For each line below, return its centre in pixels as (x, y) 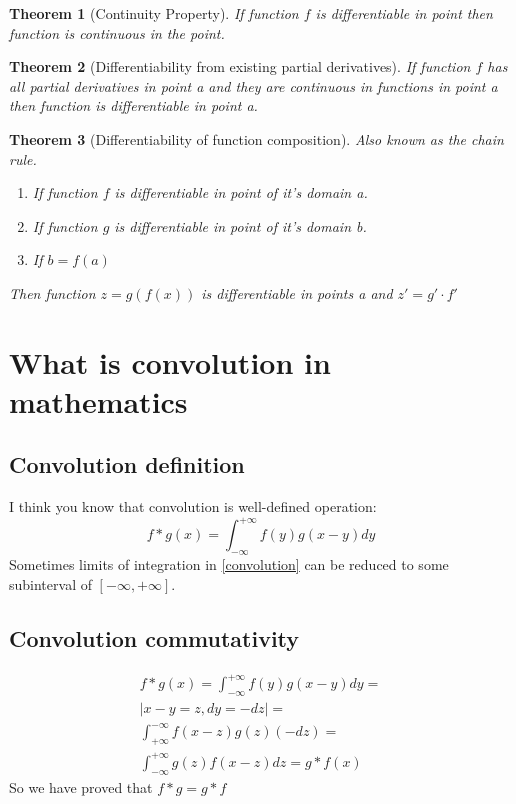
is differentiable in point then (404, 13)
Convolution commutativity (154, 637)
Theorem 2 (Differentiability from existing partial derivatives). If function (240, 66)
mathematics (98, 400)
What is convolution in (170, 361)
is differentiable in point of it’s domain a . (241, 192)
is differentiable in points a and (297, 292)
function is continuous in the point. (117, 32)
